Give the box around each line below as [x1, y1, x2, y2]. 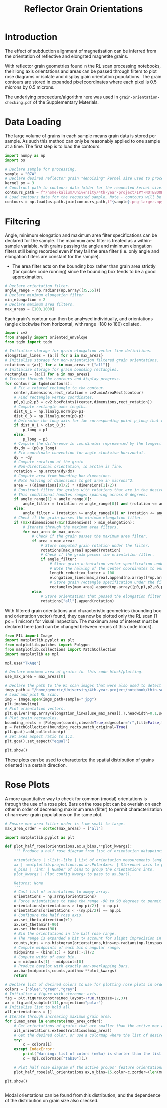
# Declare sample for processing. [5, 167, 77, 172]
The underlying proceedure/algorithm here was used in [5, 94, 118, 100]
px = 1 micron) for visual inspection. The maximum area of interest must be [5, 618, 159, 624]
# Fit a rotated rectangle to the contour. [14, 386, 106, 391]
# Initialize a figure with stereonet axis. [5, 991, 99, 996]
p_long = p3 [23, 437, 48, 442]
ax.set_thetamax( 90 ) [14, 927, 57, 932]
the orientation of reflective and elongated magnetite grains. [5, 53, 128, 59]
